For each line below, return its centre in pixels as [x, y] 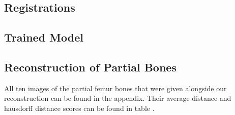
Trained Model [44, 37]
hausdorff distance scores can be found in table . [79, 108]
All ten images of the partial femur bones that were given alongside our [115, 88]
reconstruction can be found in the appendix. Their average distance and [118, 98]
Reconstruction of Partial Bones [90, 67]
